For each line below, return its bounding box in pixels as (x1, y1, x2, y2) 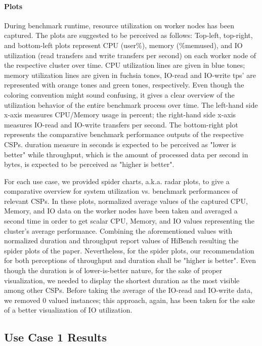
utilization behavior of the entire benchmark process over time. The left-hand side (4, 99, 258, 110)
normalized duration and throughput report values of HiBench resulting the (4, 235, 239, 246)
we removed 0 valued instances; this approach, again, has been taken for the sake (4, 294, 255, 305)
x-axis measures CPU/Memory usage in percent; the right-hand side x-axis (4, 109, 236, 120)
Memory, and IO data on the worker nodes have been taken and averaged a (4, 205, 238, 216)
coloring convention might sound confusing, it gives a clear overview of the (4, 89, 235, 100)
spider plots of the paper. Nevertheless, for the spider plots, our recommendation (4, 245, 254, 255)
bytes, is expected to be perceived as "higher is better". (4, 159, 174, 169)
